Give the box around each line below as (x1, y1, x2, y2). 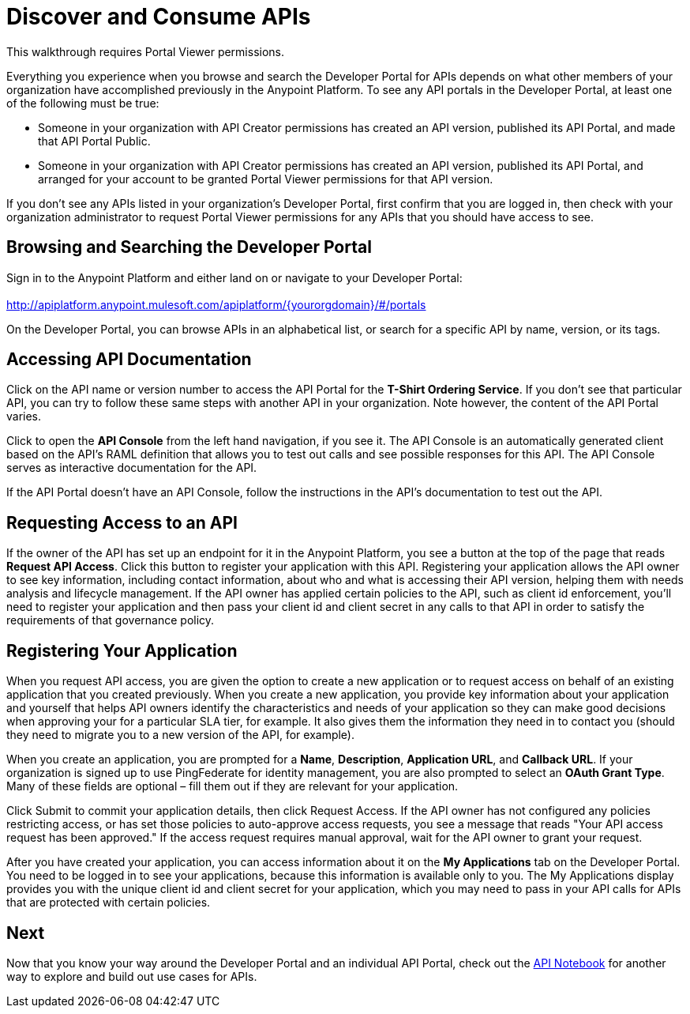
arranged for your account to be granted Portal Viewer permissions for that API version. (38, 172, 493, 186)
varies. (6, 409, 42, 424)
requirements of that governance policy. (6, 613, 215, 628)
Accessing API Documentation (6, 349, 252, 370)
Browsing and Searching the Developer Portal (6, 237, 372, 258)
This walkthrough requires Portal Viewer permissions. (6, 44, 285, 58)
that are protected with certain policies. (6, 895, 211, 910)
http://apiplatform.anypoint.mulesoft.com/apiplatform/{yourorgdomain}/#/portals (6, 297, 426, 311)
